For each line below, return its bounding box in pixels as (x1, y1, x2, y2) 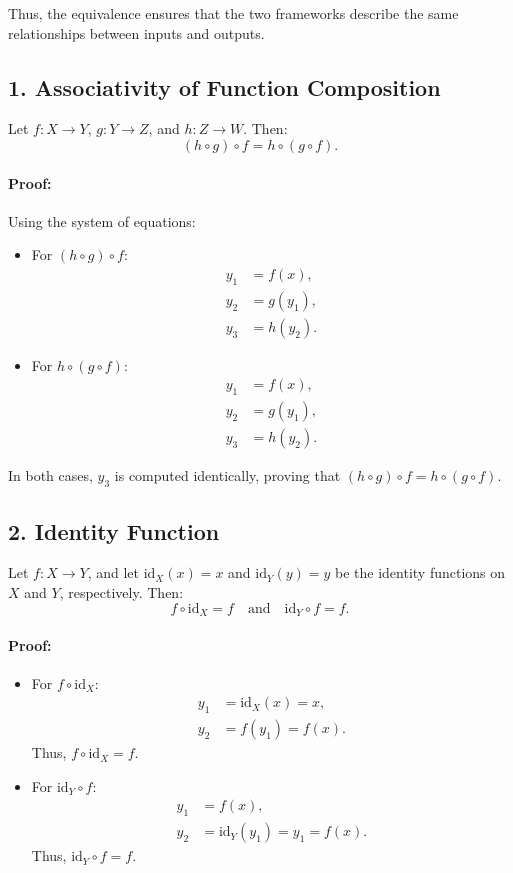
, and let (87, 562, 139, 583)
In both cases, (8, 465, 93, 486)
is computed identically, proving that (114, 465, 341, 486)
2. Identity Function (8, 515, 220, 546)
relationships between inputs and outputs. (8, 22, 265, 43)
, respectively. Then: (59, 581, 184, 602)
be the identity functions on (335, 562, 506, 583)
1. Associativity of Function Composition (8, 71, 441, 102)
